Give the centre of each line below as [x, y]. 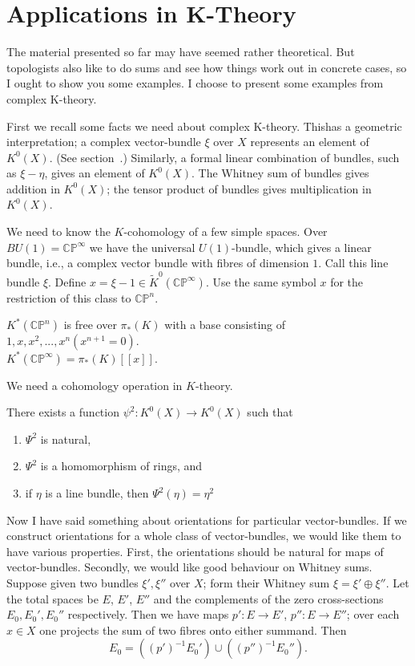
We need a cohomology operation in [95, 385]
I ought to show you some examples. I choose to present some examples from [195, 83]
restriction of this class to [69, 297]
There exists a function [63, 412]
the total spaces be [52, 598]
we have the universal [142, 247]
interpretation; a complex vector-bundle [104, 142]
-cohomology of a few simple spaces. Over [226, 231]
